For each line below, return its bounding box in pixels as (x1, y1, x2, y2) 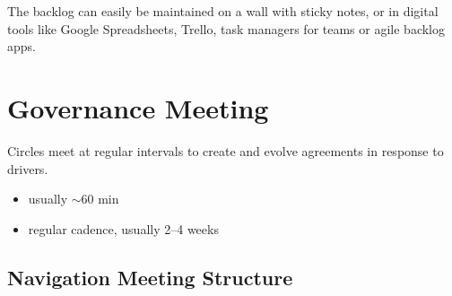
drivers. (7, 159, 48, 178)
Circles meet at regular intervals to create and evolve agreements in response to (7, 141, 444, 160)
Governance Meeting (7, 89, 269, 126)
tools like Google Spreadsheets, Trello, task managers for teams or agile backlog (7, 19, 445, 38)
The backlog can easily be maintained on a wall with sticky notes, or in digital (7, 2, 439, 20)
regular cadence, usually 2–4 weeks (28, 219, 219, 238)
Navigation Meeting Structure (7, 263, 293, 291)
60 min (81, 189, 119, 208)
